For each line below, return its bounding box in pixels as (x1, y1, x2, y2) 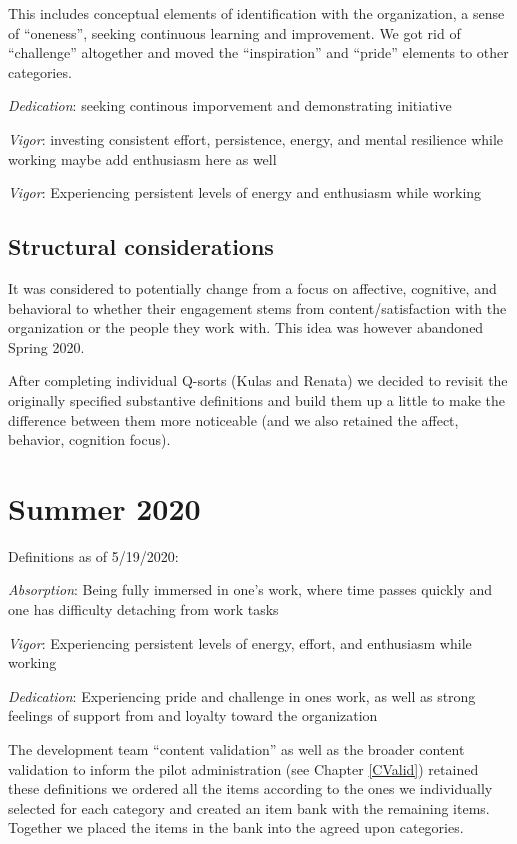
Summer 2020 (8, 487, 201, 528)
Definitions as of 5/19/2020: (8, 545, 179, 566)
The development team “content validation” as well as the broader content (8, 738, 465, 759)
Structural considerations (8, 231, 274, 262)
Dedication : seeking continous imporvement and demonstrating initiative (8, 95, 452, 116)
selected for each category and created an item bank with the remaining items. (8, 797, 490, 818)
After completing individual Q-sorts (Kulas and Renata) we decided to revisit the (8, 370, 508, 391)
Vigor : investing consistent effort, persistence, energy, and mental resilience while (8, 128, 504, 149)
